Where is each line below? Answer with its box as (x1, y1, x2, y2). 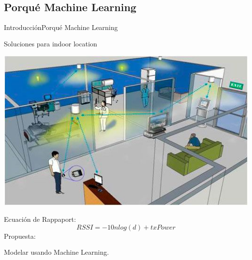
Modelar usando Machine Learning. (4, 247, 109, 257)
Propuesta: (4, 231, 36, 241)
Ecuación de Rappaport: (4, 214, 76, 224)
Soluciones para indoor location (4, 38, 97, 48)
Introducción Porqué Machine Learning (4, 22, 118, 32)
